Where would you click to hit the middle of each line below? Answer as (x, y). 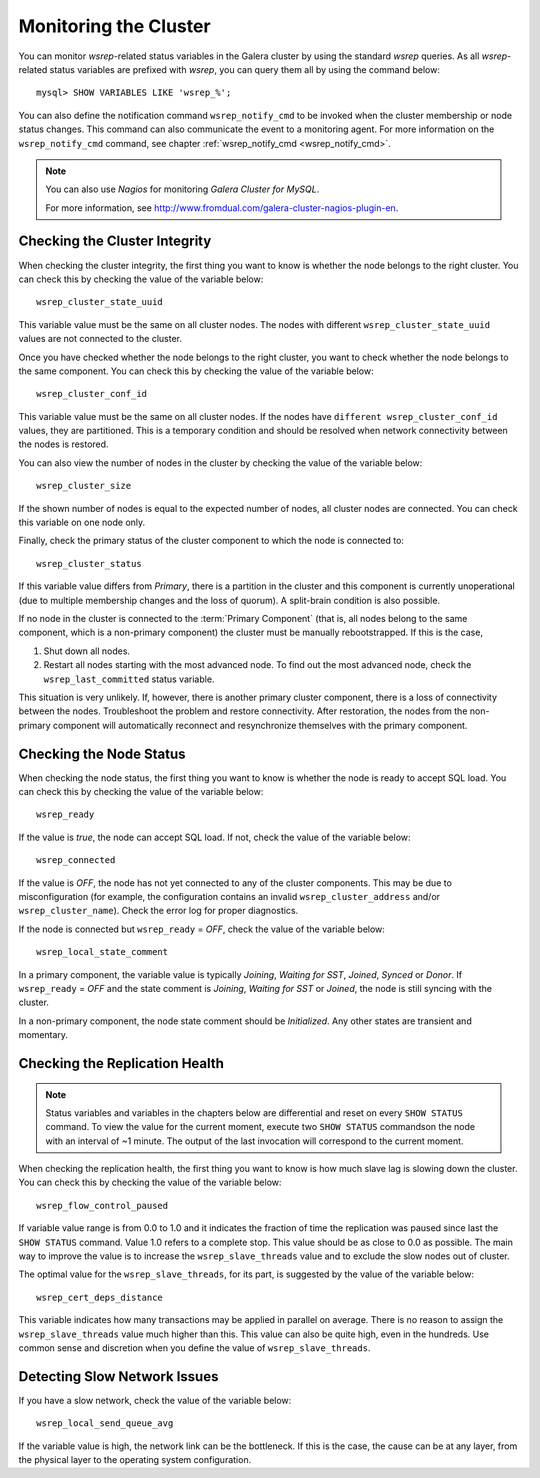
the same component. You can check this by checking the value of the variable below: (196, 371)
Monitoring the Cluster (114, 26)
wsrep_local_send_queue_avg (105, 1423)
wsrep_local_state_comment (102, 952)
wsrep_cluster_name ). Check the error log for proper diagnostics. (158, 911)
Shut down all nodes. (86, 651)
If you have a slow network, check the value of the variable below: (155, 1400)
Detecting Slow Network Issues (118, 1376)
